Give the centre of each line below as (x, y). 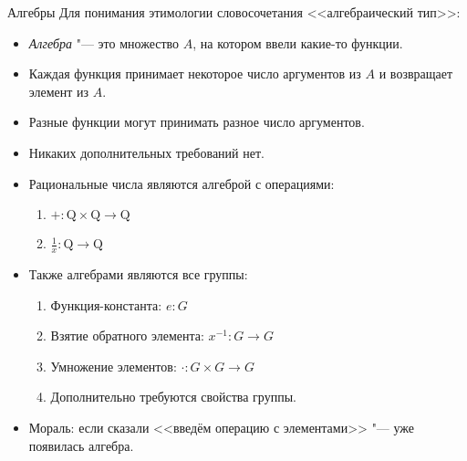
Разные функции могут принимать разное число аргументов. (197, 122)
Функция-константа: (106, 304)
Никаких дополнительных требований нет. (146, 152)
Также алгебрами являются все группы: (138, 273)
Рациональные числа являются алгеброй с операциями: (182, 183)
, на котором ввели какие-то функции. (298, 42)
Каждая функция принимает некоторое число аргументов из (195, 73)
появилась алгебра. (81, 445)
